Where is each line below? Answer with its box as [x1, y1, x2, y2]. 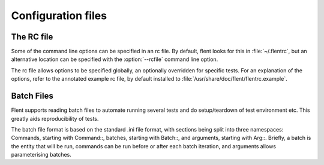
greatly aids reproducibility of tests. [11, 115, 99, 122]
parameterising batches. [11, 151, 71, 158]
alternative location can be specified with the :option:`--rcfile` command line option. [11, 56, 218, 63]
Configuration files [11, 9, 107, 22]
